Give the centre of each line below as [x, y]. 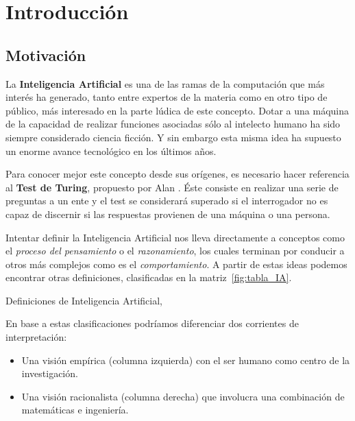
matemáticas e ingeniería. [75, 410]
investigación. [50, 373]
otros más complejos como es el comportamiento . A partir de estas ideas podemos [176, 264]
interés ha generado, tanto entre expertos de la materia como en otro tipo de [167, 97]
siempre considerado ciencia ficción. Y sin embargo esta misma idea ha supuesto [173, 137]
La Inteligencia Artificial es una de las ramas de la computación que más [165, 83]
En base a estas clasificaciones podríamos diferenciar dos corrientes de [152, 323]
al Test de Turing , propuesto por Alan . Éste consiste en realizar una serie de [172, 187]
